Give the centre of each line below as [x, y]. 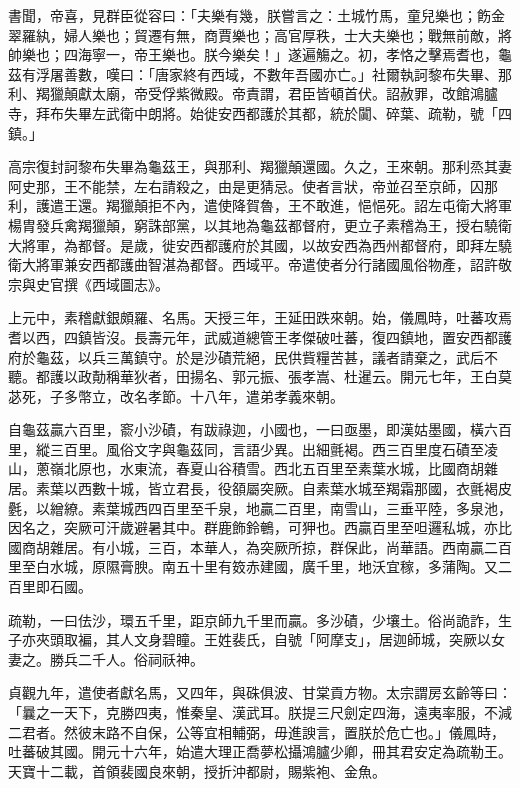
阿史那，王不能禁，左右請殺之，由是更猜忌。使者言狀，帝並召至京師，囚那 [253, 185]
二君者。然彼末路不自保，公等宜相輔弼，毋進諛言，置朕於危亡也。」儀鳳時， [256, 731]
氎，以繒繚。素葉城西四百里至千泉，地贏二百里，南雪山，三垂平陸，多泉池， [260, 507]
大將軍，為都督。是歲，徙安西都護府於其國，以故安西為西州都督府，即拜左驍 [260, 244]
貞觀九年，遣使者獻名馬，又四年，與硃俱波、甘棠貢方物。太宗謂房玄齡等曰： [260, 692]
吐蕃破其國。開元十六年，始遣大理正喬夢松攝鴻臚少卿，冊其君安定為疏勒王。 [260, 751]
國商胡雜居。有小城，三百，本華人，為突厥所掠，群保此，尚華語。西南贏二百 [260, 546]
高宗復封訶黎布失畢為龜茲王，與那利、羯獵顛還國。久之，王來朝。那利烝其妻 [260, 166]
